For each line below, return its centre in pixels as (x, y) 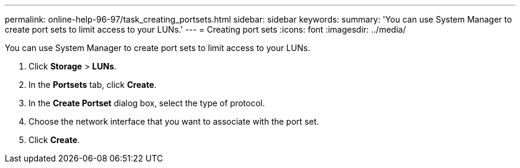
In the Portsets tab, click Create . (93, 85)
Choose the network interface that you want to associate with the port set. (174, 121)
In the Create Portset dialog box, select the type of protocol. (147, 103)
